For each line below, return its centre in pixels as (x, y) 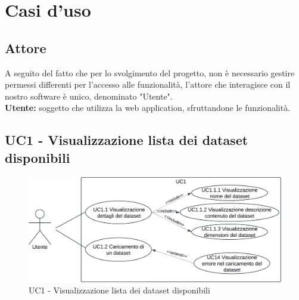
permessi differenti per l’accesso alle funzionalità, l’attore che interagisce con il (148, 84)
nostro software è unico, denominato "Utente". (89, 96)
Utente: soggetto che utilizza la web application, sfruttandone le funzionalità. (148, 108)
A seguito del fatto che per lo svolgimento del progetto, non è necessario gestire (150, 72)
